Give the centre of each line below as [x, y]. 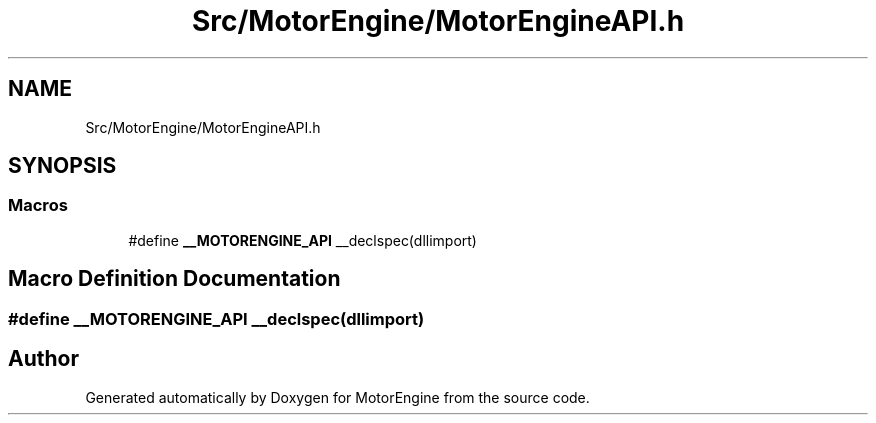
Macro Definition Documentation [174, 279]
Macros [38, 205]
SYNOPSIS [62, 166]
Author [43, 359]
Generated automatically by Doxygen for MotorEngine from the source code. [337, 397]
